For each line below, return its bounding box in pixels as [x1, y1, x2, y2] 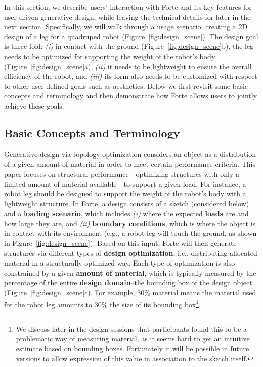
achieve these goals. [4, 100, 64, 111]
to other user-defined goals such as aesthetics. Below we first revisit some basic [4, 80, 248, 91]
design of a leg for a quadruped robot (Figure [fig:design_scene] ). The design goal [4, 31, 258, 41]
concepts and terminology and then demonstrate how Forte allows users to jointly [4, 90, 257, 101]
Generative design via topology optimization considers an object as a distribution [4, 148, 256, 159]
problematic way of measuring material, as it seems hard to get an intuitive [16, 333, 250, 344]
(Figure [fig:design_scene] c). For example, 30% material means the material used [4, 287, 256, 298]
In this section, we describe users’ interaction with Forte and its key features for [4, 2, 252, 12]
